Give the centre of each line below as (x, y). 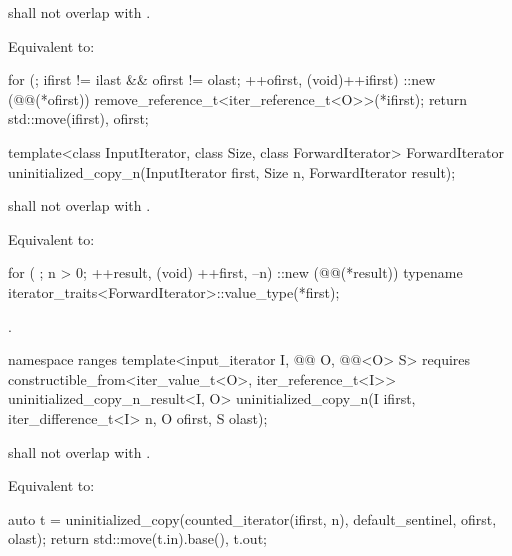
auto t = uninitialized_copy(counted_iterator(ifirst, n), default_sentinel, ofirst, (252, 518)
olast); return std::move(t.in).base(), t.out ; (137, 538)
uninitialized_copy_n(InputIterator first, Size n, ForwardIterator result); (232, 171)
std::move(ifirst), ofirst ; (78, 118)
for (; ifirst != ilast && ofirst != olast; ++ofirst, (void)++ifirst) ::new (222, 79)
